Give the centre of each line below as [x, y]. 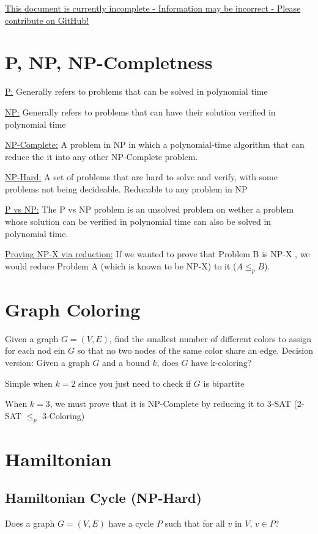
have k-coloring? [221, 362]
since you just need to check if [135, 383]
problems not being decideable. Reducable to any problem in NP [126, 188]
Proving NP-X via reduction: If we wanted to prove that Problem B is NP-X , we [157, 254]
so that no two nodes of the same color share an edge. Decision [195, 350]
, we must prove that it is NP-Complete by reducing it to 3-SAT [170, 404]
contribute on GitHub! [47, 20]
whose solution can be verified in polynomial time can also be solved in [138, 221]
